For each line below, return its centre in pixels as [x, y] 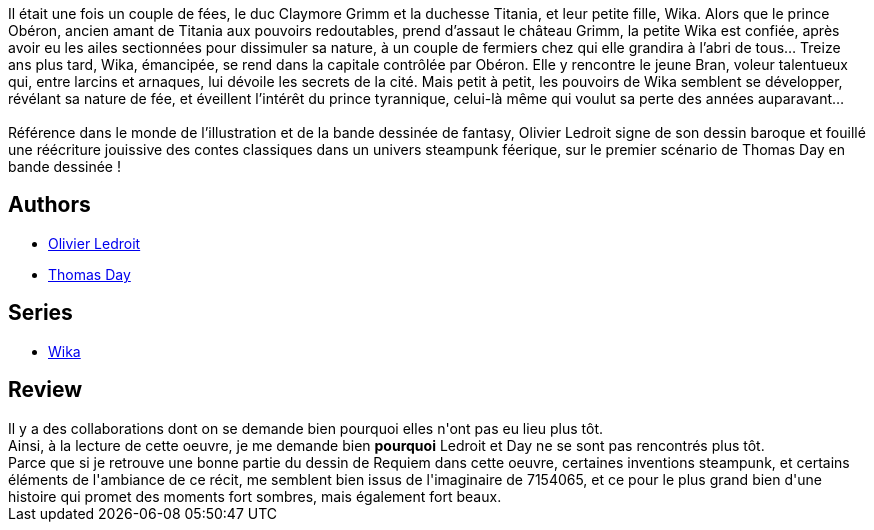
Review [45, 390]
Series [40, 313]
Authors [49, 205]
